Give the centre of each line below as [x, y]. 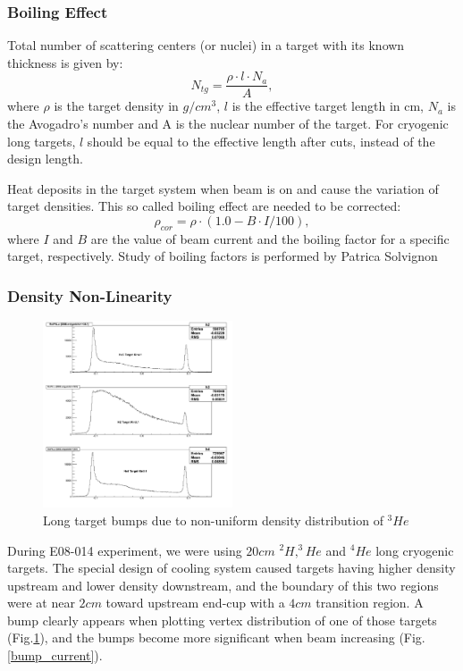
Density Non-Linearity [90, 295]
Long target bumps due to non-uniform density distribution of [213, 520]
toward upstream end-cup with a [195, 603]
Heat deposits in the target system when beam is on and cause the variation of [223, 188]
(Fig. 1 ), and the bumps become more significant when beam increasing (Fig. [216, 637]
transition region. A [370, 603]
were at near [41, 603]
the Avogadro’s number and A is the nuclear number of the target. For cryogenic [228, 124]
